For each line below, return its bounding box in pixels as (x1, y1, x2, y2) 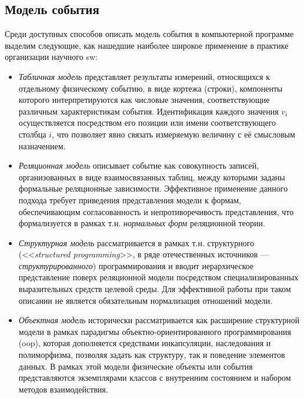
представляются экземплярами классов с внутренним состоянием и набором (18, 371, 291, 384)
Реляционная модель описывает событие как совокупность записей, (18, 159, 259, 172)
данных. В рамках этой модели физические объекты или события (18, 360, 253, 372)
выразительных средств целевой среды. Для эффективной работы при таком (18, 283, 291, 295)
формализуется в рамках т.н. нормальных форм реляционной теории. (18, 217, 265, 229)
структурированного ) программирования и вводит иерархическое (18, 259, 254, 271)
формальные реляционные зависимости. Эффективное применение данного (18, 182, 288, 195)
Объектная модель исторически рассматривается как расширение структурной (18, 314, 300, 326)
